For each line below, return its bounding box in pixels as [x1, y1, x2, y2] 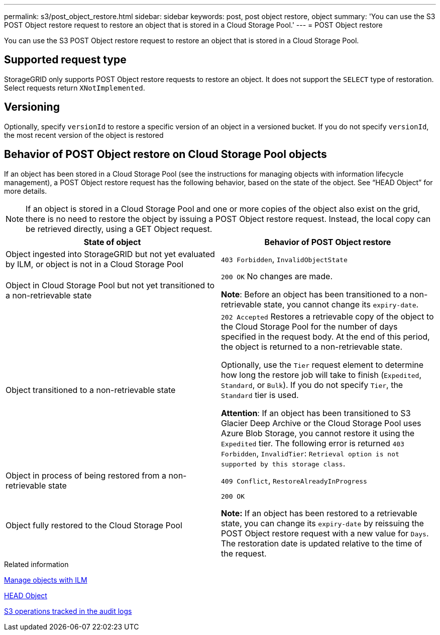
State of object [83, 236, 141, 247]
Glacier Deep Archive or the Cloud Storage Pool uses [221, 418, 421, 428]
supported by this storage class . [221, 458, 346, 468]
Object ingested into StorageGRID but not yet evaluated [6, 249, 215, 259]
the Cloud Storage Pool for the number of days [221, 321, 398, 332]
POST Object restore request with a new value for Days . [221, 528, 429, 538]
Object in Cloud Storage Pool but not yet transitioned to [6, 280, 215, 290]
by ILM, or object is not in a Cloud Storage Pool [6, 259, 184, 269]
